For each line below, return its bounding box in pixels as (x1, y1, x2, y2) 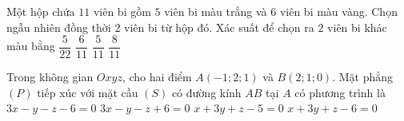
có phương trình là (294, 84, 386, 100)
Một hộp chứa (6, 3, 75, 19)
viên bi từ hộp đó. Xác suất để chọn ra (124, 18, 314, 35)
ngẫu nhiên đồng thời (6, 18, 111, 35)
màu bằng (6, 37, 55, 54)
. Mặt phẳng (332, 68, 394, 85)
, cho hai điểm (122, 68, 192, 85)
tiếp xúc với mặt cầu (37, 84, 138, 100)
